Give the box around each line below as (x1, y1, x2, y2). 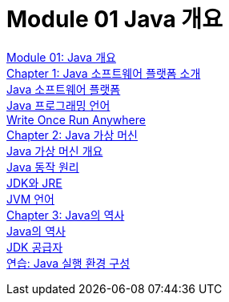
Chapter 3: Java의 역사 (6, 207, 125, 222)
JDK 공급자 (6, 240, 63, 254)
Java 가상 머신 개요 (6, 143, 103, 158)
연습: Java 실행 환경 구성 (6, 256, 131, 270)
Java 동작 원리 (6, 159, 79, 174)
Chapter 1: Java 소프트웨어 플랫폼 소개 (6, 66, 201, 80)
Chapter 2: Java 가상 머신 (6, 127, 138, 142)
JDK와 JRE (6, 175, 62, 190)
